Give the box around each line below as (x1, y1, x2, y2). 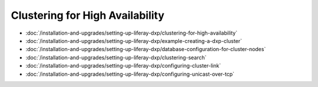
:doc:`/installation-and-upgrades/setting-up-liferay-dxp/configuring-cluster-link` (25, 62, 221, 69)
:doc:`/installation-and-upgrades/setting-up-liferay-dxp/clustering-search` (25, 53, 207, 61)
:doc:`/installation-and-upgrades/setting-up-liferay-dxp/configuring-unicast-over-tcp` (25, 71, 235, 78)
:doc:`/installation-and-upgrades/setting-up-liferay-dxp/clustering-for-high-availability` (25, 29, 238, 36)
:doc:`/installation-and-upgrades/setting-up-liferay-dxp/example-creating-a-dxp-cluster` (25, 37, 243, 44)
